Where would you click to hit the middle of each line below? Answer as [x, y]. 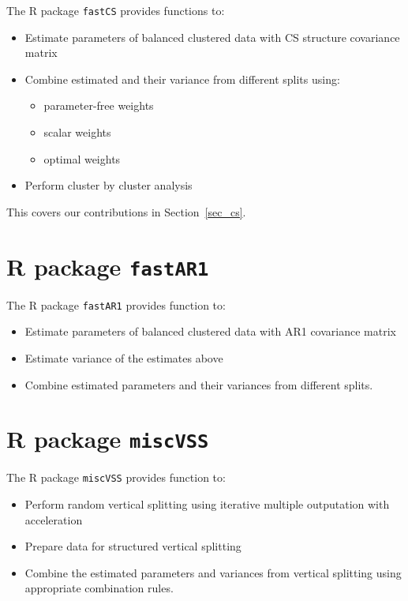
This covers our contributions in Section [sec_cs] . [126, 211]
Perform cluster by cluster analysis [109, 185]
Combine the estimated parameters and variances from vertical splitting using [213, 572]
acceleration [54, 519]
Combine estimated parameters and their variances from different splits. [199, 384]
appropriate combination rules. [99, 588]
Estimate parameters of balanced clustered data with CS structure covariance [212, 37]
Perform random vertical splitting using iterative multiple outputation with [207, 504]
